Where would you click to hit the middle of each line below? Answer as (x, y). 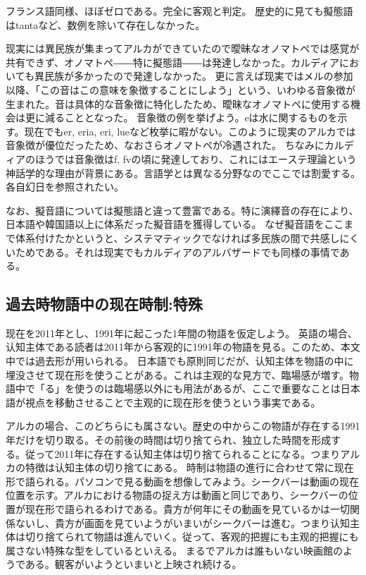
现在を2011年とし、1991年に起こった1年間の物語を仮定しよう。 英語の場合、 (182, 333)
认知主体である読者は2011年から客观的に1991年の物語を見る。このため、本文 (183, 347)
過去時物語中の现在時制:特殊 (104, 304)
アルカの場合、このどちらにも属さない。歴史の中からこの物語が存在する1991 (183, 426)
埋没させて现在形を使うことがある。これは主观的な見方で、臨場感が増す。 (178, 374)
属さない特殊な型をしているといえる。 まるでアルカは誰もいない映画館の (174, 550)
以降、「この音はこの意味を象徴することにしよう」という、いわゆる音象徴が (181, 89)
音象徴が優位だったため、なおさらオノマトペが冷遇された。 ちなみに (165, 145)
